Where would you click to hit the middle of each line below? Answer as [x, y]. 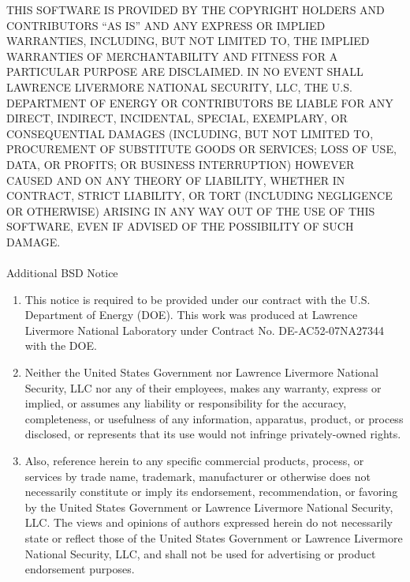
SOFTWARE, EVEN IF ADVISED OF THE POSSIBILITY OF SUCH [180, 226]
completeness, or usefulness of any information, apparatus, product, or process [214, 418]
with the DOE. [61, 345]
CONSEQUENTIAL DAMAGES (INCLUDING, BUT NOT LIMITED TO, [190, 133]
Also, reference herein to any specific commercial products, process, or [194, 461]
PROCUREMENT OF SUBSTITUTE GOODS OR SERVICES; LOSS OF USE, [201, 149]
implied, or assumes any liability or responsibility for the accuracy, [186, 403]
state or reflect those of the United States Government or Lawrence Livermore [214, 538]
